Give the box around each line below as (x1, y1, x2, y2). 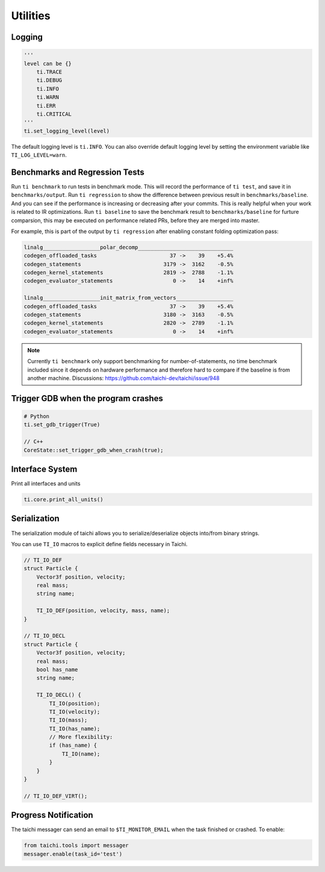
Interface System (11, 464, 78, 474)
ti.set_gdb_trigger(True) (23, 422, 101, 428)
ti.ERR (36, 102, 56, 109)
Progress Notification (11, 810, 93, 820)
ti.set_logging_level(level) (23, 127, 110, 134)
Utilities (11, 9, 51, 22)
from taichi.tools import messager (23, 842, 129, 849)
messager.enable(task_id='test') (23, 850, 123, 858)
